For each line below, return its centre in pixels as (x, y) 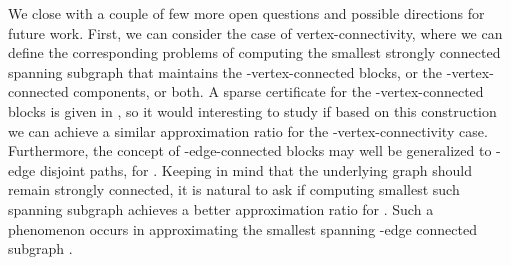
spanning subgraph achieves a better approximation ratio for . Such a (221, 208)
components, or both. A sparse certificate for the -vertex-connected (278, 91)
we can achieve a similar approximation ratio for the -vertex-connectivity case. (248, 130)
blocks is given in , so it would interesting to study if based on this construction (252, 110)
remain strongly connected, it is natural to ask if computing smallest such (234, 189)
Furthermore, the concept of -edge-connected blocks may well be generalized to (250, 150)
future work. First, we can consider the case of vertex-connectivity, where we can (255, 32)
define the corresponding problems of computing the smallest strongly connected (254, 52)
